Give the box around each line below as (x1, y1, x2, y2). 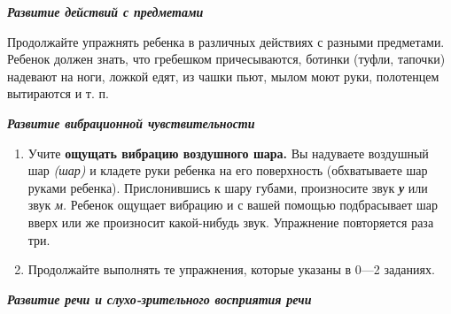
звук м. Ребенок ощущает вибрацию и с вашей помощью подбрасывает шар (27, 195, 439, 214)
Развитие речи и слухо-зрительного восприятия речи (7, 289, 312, 308)
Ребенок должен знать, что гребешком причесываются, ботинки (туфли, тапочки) (7, 50, 446, 68)
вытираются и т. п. (7, 84, 109, 103)
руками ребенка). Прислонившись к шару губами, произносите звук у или (27, 178, 428, 196)
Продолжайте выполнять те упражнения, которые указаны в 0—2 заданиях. (27, 260, 435, 279)
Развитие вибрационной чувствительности (7, 113, 255, 132)
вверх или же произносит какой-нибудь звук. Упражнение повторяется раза (27, 212, 434, 231)
